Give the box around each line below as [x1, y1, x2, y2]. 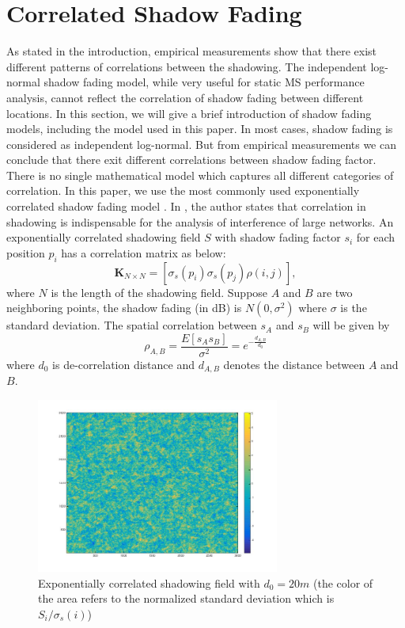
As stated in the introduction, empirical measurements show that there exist [6, 43, 377, 59]
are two [316, 284, 353, 300]
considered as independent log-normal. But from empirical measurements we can [6, 135, 396, 152]
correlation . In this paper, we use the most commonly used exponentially [6, 182, 360, 199]
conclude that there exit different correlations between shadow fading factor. [6, 151, 377, 168]
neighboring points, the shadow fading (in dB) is [6, 299, 242, 316]
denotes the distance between [223, 356, 365, 372]
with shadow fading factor [214, 229, 341, 245]
